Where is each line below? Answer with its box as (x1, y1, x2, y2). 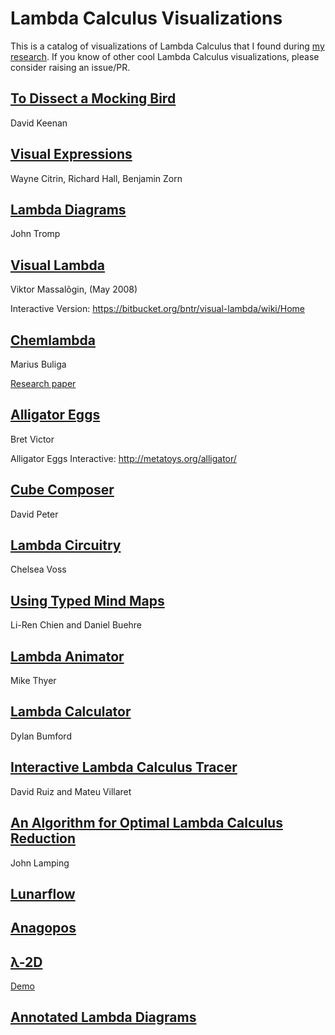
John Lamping (10, 857, 70, 869)
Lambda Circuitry (10, 537, 122, 554)
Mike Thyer (10, 675, 57, 687)
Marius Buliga (10, 358, 67, 370)
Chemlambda (10, 332, 96, 349)
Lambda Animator (10, 648, 125, 665)
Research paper (10, 378, 77, 389)
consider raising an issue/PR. (10, 61, 131, 73)
